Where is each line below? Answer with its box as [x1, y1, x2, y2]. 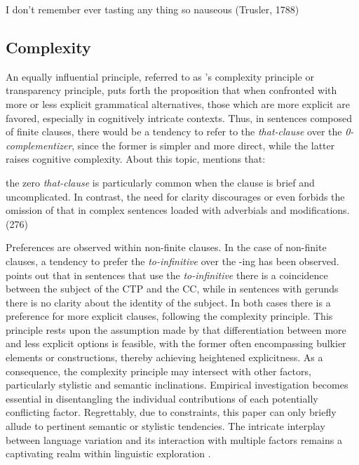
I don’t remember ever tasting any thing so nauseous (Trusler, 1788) [6, 2, 299, 16]
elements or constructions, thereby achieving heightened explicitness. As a [6, 350, 323, 365]
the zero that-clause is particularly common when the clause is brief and [6, 175, 315, 189]
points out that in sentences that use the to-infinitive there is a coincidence [6, 267, 328, 282]
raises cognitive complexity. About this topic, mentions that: [6, 151, 266, 166]
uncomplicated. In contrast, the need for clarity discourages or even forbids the [6, 189, 345, 203]
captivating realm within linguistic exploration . [6, 446, 211, 461]
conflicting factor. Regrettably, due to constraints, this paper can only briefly [6, 405, 337, 419]
